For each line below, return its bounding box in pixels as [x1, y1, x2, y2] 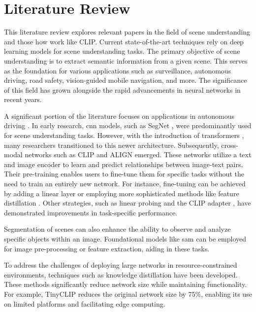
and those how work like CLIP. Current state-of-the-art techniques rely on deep [4, 36, 244, 46]
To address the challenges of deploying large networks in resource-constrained [4, 260, 237, 270]
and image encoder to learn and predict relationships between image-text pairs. [4, 159, 243, 169]
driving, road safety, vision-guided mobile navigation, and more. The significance [4, 75, 247, 85]
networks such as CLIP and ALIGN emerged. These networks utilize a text [25, 149, 252, 160]
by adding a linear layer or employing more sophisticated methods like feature [4, 188, 239, 198]
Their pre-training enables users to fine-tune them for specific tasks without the [4, 169, 244, 179]
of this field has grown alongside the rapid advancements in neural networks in [4, 84, 241, 95]
